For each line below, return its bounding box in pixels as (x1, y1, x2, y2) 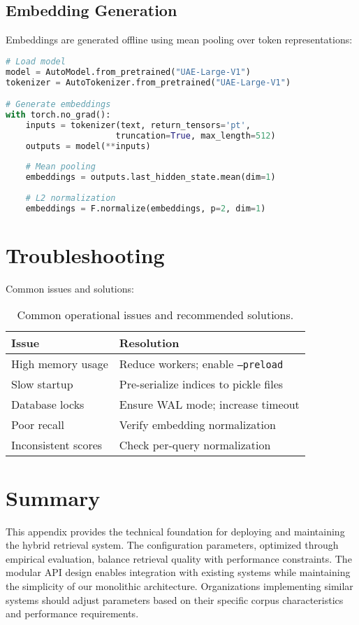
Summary (6, 483, 101, 512)
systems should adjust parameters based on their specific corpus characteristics (6, 592, 344, 607)
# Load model (6, 56, 66, 66)
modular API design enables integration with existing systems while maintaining (6, 565, 351, 580)
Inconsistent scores (11, 437, 103, 454)
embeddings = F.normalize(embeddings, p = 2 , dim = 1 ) (25, 203, 266, 213)
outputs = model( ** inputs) (25, 141, 151, 151)
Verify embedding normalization (119, 416, 276, 433)
